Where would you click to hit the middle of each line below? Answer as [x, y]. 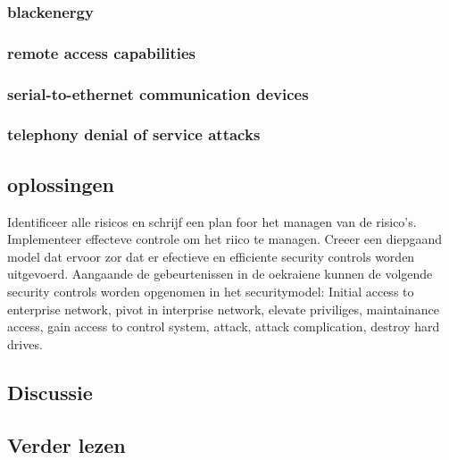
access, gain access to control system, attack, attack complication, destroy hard [224, 326]
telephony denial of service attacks [134, 134]
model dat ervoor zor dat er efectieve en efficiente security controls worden [211, 256]
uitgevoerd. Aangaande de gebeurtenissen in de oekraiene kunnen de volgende [220, 274]
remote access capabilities [102, 52]
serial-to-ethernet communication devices [158, 93]
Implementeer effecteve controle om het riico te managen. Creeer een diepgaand [224, 239]
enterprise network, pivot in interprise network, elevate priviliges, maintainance [223, 309]
